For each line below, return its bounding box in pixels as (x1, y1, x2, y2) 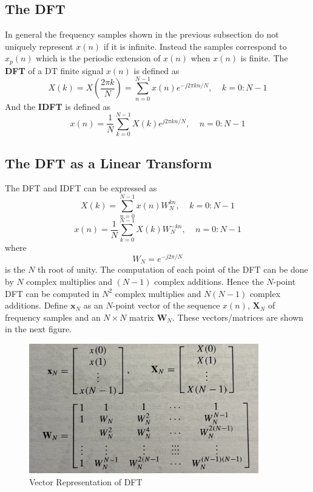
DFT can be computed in (5, 287, 99, 299)
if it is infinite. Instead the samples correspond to (103, 39, 287, 52)
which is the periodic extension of (36, 52, 161, 64)
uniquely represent (5, 39, 73, 52)
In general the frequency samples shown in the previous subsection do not (5, 28, 279, 41)
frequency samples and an (5, 310, 101, 323)
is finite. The (240, 52, 288, 64)
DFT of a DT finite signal (5, 64, 104, 77)
